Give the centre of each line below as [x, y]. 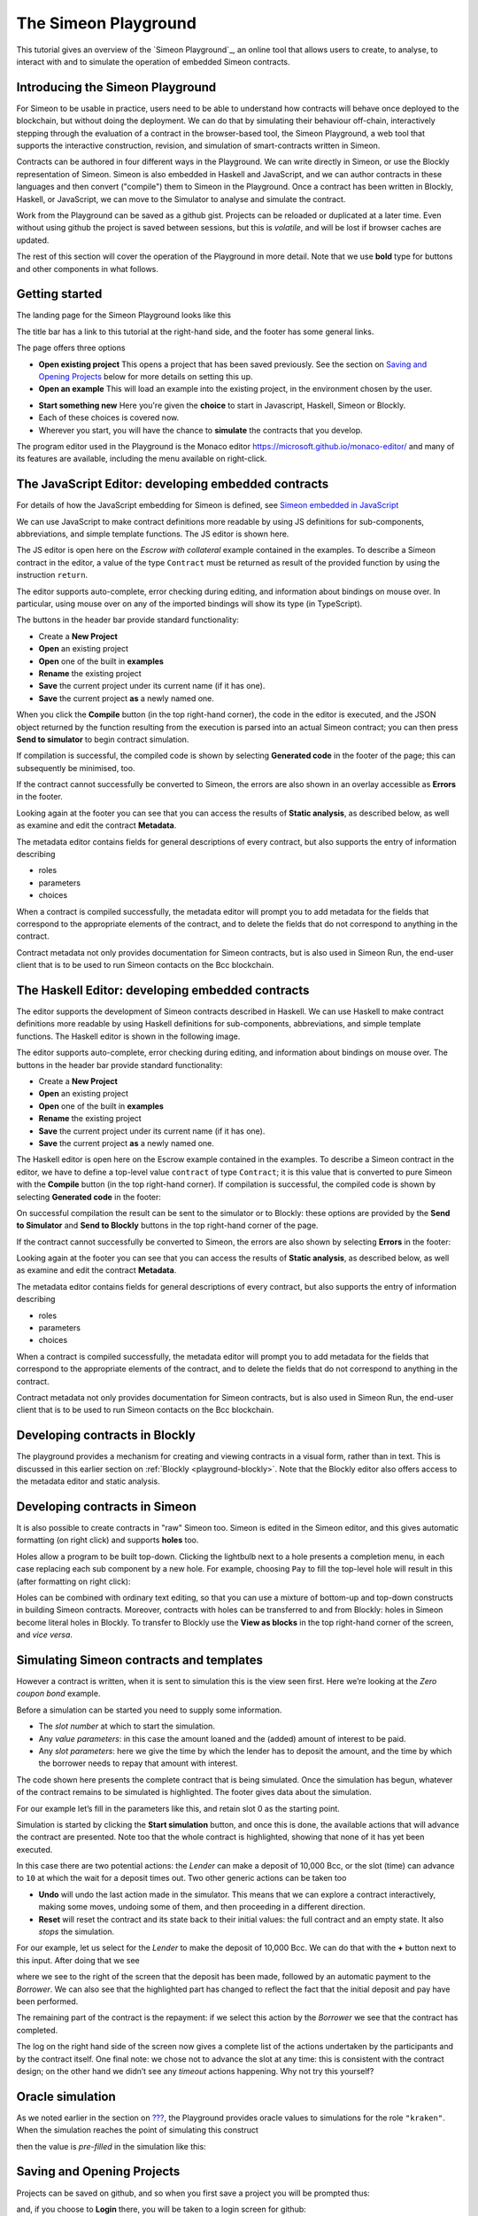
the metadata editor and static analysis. [88, 1481]
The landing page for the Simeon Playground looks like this [124, 316]
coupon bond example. [58, 1694]
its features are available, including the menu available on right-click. [142, 459]
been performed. [47, 2001]
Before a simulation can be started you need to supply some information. [149, 1710]
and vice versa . [44, 1635]
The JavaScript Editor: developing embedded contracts [173, 484]
